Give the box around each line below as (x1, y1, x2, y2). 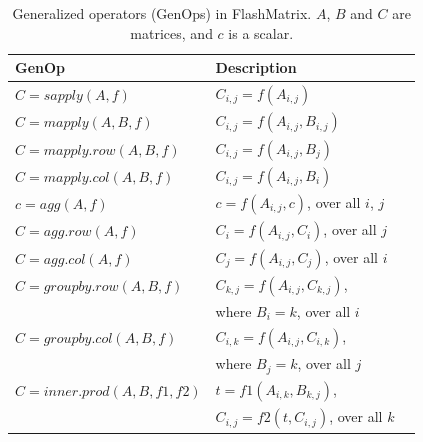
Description (215, 57, 297, 78)
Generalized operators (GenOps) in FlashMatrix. (12, 3, 312, 23)
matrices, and (130, 22, 213, 43)
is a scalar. (228, 22, 294, 43)
